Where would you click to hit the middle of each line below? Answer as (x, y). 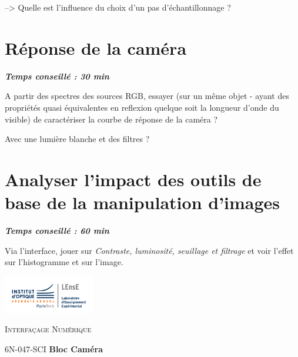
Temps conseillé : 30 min (57, 76)
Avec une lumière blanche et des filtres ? (77, 139)
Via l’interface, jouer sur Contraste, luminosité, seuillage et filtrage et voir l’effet (149, 250)
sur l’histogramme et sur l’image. (64, 262)
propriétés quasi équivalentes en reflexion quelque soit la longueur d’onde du (142, 107)
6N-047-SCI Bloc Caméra (54, 349)
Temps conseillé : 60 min (57, 230)
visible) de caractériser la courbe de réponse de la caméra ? (111, 119)
